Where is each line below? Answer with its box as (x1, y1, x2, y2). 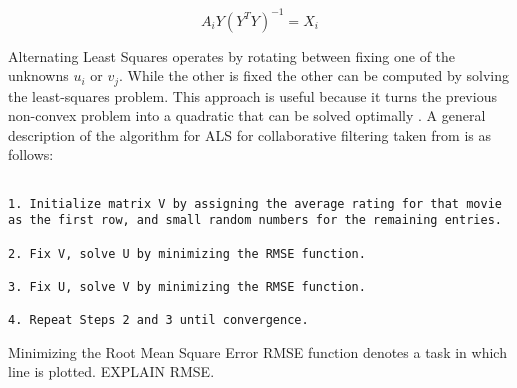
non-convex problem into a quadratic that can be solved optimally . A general (8, 105, 486, 126)
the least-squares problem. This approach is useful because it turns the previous (8, 85, 497, 106)
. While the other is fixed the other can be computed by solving (119, 65, 509, 86)
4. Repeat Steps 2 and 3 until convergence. (8, 313, 309, 328)
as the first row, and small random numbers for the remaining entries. (8, 213, 502, 228)
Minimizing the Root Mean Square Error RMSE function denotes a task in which (8, 341, 507, 362)
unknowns (8, 65, 69, 86)
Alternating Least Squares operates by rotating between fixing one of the (8, 45, 456, 66)
